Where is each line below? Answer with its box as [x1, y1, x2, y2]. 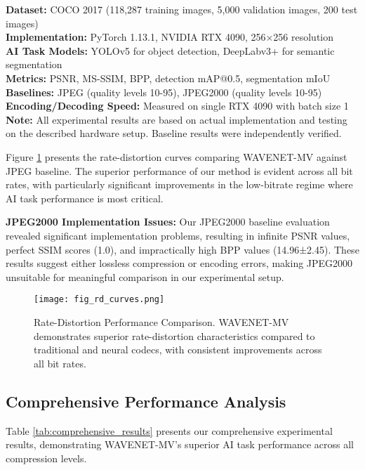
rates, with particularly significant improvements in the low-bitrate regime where [6, 177, 353, 192]
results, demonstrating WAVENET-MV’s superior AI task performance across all [6, 437, 354, 452]
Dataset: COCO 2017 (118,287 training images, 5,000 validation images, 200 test [6, 2, 358, 16]
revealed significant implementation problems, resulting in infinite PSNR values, [6, 228, 350, 242]
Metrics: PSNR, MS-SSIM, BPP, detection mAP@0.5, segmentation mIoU [6, 70, 331, 85]
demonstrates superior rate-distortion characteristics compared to [34, 328, 315, 343]
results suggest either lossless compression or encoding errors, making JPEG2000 [6, 256, 353, 270]
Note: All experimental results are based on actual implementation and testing [6, 112, 347, 126]
